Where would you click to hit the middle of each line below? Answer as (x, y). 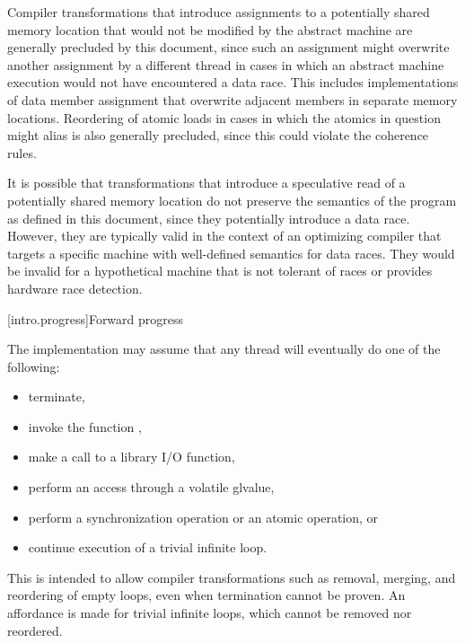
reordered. (35, 630)
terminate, (57, 396)
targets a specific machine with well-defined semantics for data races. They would (231, 253)
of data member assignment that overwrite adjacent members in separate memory (232, 99)
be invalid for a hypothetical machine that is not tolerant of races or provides (220, 271)
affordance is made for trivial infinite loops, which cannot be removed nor (210, 613)
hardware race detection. (75, 288)
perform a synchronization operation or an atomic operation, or (203, 517)
